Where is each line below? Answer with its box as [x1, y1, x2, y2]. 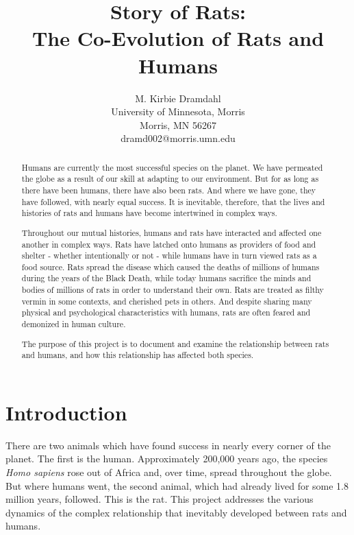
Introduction [5, 398, 127, 426]
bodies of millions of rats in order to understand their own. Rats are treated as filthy [21, 284, 324, 296]
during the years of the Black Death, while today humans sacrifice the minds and [21, 272, 312, 284]
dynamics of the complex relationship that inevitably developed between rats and [5, 505, 347, 519]
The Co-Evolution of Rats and [31, 24, 325, 52]
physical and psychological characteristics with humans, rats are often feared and [21, 307, 311, 318]
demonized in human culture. [21, 318, 126, 330]
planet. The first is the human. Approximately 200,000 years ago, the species [5, 451, 328, 466]
